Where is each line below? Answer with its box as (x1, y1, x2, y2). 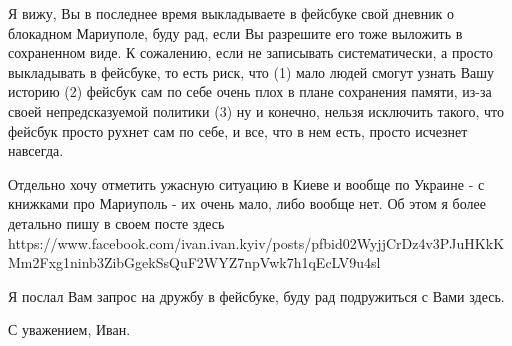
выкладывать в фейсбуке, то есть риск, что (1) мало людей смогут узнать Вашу (8, 61, 494, 82)
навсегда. (8, 140, 64, 161)
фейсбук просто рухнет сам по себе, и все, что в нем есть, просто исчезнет (8, 120, 468, 141)
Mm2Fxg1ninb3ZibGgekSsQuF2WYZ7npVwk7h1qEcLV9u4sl (8, 252, 381, 273)
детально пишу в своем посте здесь (8, 212, 225, 233)
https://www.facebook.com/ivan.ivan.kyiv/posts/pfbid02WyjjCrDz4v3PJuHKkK (8, 232, 505, 253)
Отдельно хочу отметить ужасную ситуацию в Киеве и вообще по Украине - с (8, 173, 485, 194)
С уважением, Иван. (8, 319, 131, 340)
